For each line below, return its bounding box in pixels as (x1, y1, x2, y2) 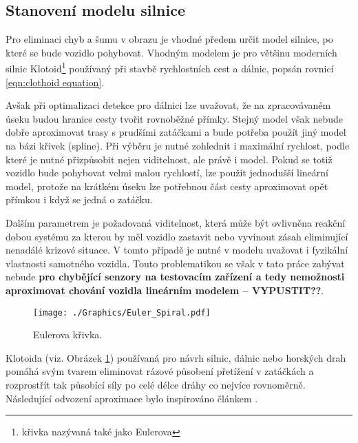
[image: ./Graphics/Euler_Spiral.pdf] (33, 307, 211, 318)
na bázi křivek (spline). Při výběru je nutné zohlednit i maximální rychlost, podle (6, 138, 350, 153)
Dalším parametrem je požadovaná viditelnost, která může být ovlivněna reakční (6, 215, 346, 229)
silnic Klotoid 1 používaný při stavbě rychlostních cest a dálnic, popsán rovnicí (6, 59, 334, 76)
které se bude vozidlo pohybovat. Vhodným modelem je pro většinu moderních (6, 45, 337, 59)
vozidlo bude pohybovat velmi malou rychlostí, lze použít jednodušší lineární (6, 165, 328, 180)
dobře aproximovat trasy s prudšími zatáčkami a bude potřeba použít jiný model (6, 125, 346, 139)
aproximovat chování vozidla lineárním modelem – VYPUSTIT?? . (6, 282, 324, 297)
